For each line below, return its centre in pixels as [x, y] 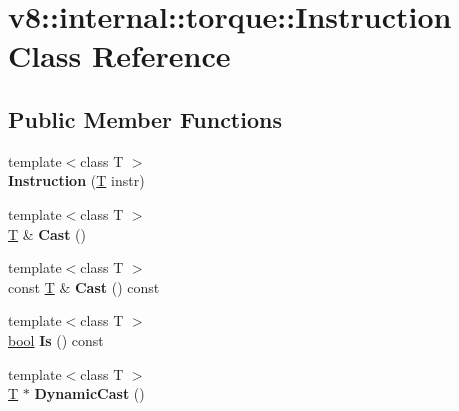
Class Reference [119, 55]
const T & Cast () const [84, 286]
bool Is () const [56, 339]
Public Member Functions [145, 118]
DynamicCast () [89, 393]
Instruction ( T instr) [76, 180]
